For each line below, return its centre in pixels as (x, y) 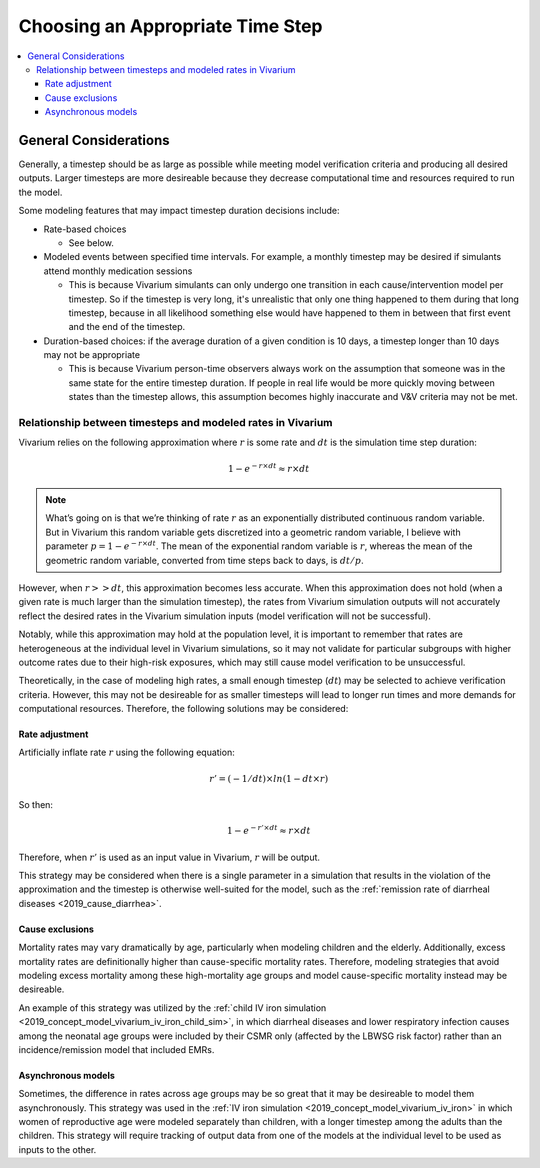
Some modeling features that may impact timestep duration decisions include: (179, 211)
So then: (36, 805)
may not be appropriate (91, 355)
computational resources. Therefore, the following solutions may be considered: (183, 709)
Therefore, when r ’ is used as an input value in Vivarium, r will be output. (169, 857)
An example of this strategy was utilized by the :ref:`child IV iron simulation (172, 1007)
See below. (91, 242)
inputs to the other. (57, 1149)
